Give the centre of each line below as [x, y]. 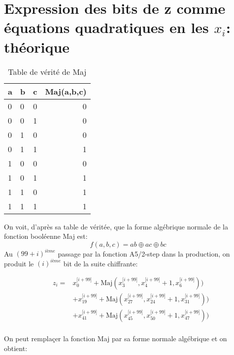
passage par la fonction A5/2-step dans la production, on [144, 253]
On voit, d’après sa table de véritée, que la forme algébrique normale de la [116, 226]
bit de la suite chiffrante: [100, 263]
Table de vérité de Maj [47, 71]
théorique [37, 47]
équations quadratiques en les [106, 27]
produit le [19, 263]
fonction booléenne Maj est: [46, 236]
